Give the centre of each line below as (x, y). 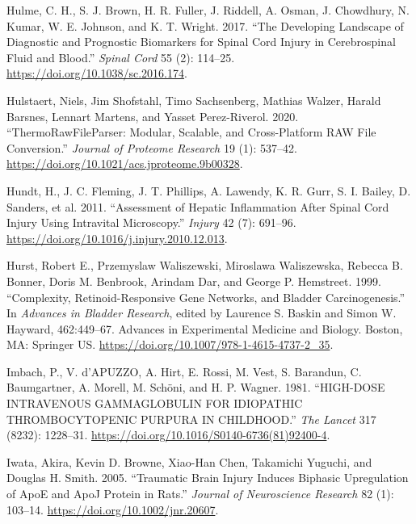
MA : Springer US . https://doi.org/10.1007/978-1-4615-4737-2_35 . (170, 344)
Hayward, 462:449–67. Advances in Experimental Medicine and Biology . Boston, (205, 328)
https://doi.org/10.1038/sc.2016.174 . (97, 73)
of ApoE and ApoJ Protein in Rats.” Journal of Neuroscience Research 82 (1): (200, 494)
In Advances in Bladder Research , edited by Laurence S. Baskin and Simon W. (202, 313)
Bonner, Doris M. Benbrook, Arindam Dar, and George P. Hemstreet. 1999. (194, 281)
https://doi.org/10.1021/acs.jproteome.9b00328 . (125, 163)
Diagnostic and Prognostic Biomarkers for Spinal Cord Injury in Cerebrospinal (201, 42)
